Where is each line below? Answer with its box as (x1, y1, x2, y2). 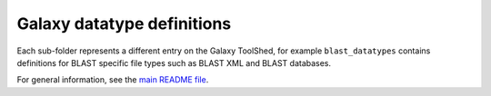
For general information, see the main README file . (16, 74, 209, 85)
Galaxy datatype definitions (16, 14, 232, 34)
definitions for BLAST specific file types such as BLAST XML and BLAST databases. (16, 57, 332, 68)
